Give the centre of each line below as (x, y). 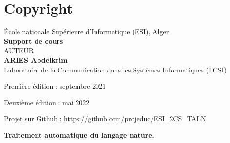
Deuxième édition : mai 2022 (47, 102)
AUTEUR (19, 50)
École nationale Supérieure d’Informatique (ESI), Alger (86, 31)
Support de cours (34, 41)
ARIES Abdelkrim (36, 60)
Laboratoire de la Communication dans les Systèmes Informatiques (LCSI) (115, 69)
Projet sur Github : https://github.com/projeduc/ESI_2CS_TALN (105, 118)
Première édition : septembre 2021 (55, 86)
